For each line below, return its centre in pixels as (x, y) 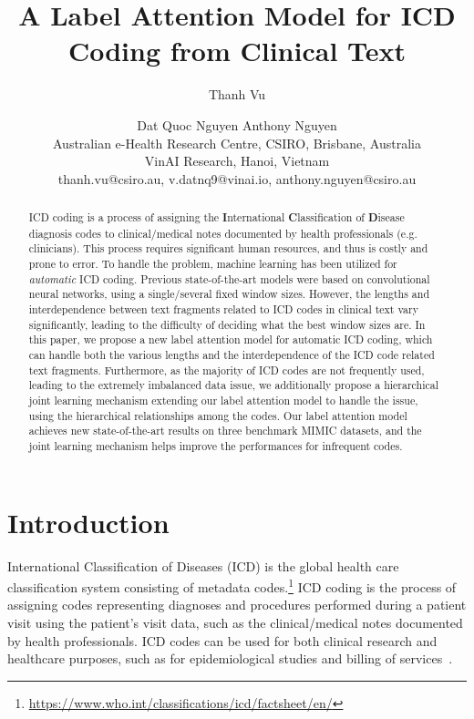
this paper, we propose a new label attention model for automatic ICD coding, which (231, 339)
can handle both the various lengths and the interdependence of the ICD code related (232, 354)
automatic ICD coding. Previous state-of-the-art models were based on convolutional (229, 278)
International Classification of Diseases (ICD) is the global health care (203, 565)
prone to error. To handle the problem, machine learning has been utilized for (213, 264)
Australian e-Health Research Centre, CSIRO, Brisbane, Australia (237, 143)
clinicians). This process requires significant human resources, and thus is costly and (228, 248)
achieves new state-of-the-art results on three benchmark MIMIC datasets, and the (225, 431)
